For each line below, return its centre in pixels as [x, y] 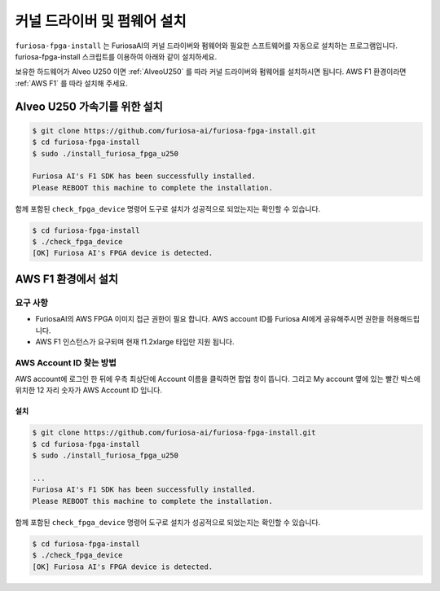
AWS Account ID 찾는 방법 [66, 362]
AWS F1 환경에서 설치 [66, 279]
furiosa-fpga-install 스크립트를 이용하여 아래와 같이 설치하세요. [116, 56]
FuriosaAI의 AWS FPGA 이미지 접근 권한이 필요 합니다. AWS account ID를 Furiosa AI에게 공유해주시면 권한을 [210, 319]
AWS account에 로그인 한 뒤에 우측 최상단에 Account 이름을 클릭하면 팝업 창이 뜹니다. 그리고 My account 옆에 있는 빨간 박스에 [218, 379]
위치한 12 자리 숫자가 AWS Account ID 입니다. [89, 390]
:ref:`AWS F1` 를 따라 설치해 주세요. [71, 83]
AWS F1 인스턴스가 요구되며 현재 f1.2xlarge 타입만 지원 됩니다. [135, 341]
